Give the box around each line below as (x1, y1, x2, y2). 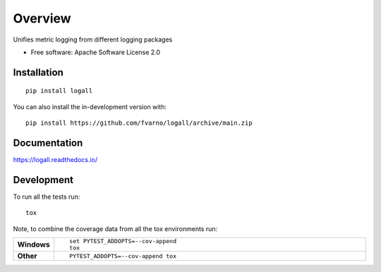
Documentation (13, 137, 83, 149)
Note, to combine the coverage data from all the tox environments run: (13, 224, 218, 233)
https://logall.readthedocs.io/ (13, 156, 98, 164)
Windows (17, 240, 50, 249)
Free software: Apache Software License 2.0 (30, 48, 161, 56)
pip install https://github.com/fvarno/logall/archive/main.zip (25, 119, 253, 127)
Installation (13, 66, 64, 78)
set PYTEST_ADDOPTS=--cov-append (69, 237, 176, 245)
